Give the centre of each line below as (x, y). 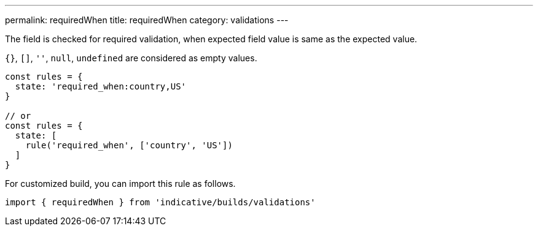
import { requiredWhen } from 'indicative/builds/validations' (160, 202)
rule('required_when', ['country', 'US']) (129, 145)
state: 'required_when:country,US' (101, 86)
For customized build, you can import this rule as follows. (120, 184)
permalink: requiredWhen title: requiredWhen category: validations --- (147, 20)
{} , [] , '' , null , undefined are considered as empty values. (131, 58)
